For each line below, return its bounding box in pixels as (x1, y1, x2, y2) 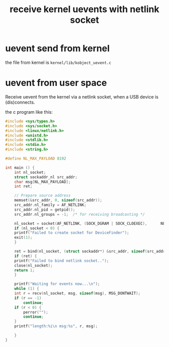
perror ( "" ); (23, 310, 49, 315)
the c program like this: (5, 109, 53, 115)
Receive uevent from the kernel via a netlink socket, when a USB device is (5, 93, 158, 100)
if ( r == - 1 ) (14, 295, 42, 301)
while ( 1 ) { (14, 286, 39, 291)
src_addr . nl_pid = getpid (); (14, 207, 75, 212)
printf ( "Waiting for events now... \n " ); (14, 281, 100, 286)
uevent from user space (5, 77, 107, 89)
